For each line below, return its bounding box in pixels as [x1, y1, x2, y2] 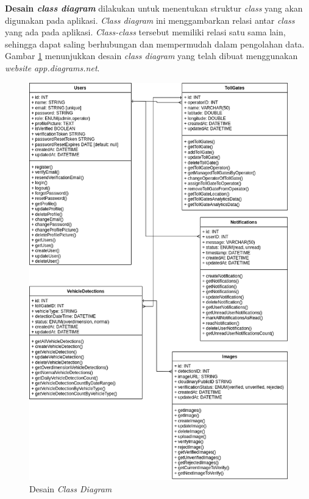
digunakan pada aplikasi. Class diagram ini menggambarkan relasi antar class [5, 13, 295, 26]
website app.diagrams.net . [5, 61, 100, 74]
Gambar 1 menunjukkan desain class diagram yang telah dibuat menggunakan [5, 49, 298, 62]
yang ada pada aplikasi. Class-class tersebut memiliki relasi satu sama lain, [5, 26, 286, 38]
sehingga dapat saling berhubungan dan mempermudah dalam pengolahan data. [5, 37, 305, 50]
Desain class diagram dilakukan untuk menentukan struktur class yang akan [5, 2, 303, 14]
